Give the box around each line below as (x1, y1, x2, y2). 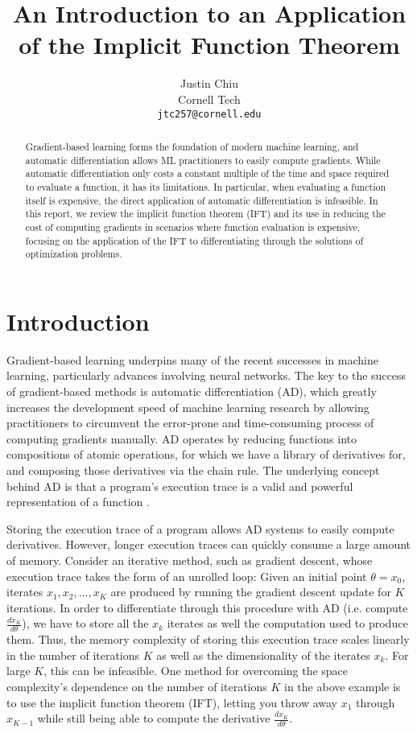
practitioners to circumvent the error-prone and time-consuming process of (6, 414, 374, 431)
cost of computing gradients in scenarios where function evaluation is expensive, (25, 220, 361, 233)
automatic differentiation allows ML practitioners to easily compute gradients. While (25, 153, 381, 167)
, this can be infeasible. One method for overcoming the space (43, 662, 349, 679)
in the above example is (284, 677, 401, 694)
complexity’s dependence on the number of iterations (6, 677, 267, 694)
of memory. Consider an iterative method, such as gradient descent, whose (6, 551, 373, 568)
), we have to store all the (22, 615, 149, 632)
